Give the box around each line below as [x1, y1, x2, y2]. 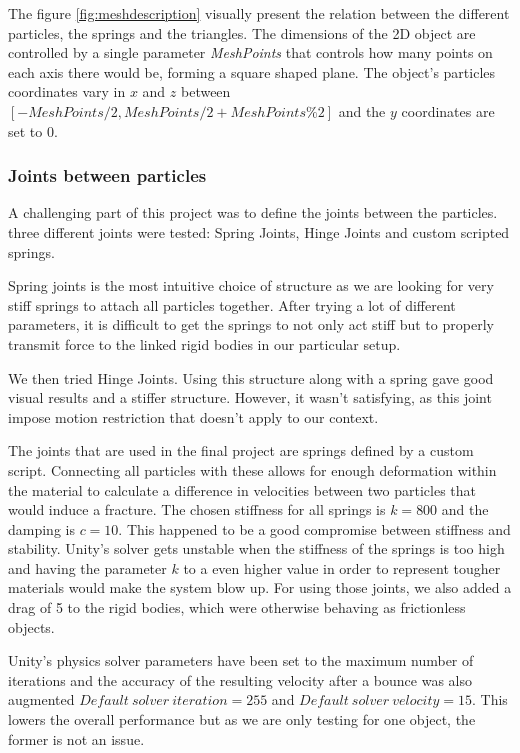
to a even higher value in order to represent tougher [183, 557, 501, 578]
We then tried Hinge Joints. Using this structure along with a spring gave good [8, 367, 494, 388]
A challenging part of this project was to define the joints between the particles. [8, 202, 498, 223]
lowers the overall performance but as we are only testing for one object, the [8, 709, 476, 730]
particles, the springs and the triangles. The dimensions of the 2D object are [8, 22, 476, 43]
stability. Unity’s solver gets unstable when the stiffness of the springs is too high [8, 538, 505, 559]
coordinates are [401, 100, 495, 121]
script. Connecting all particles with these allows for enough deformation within [8, 459, 497, 480]
